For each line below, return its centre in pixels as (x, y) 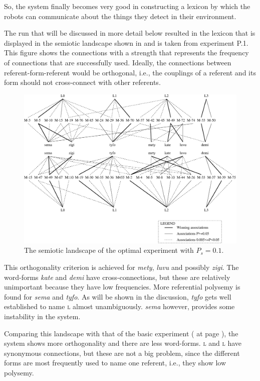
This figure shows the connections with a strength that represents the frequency (126, 53)
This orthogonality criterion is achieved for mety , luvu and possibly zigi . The (121, 267)
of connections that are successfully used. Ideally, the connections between (118, 62)
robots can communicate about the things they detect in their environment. (120, 16)
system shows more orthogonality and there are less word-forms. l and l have (123, 343)
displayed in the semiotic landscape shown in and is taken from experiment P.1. (126, 42)
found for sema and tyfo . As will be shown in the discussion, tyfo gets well (118, 296)
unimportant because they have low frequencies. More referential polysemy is (122, 287)
